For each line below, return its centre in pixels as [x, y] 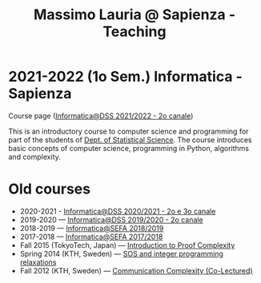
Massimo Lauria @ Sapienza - [135, 15]
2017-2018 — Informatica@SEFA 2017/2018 [91, 237]
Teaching [135, 32]
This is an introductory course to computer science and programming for [128, 131]
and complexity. [35, 157]
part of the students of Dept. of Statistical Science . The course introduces [130, 140]
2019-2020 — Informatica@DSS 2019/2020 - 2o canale [111, 219]
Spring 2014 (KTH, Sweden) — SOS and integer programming [122, 253]
